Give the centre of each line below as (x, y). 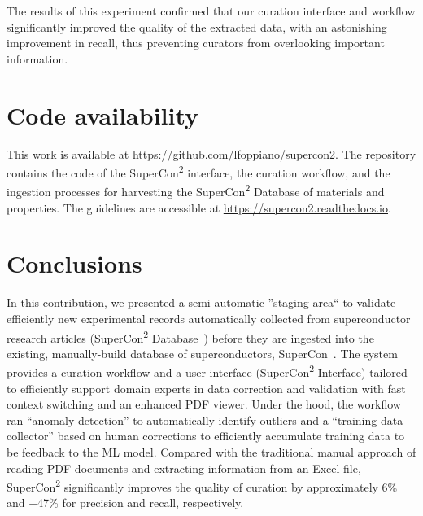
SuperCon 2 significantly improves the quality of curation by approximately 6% (202, 485)
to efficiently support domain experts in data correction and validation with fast (206, 388)
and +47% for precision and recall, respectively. (125, 503)
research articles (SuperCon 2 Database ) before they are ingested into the (190, 336)
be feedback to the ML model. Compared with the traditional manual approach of (211, 451)
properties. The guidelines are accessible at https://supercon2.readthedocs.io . (199, 207)
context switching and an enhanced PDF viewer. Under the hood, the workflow (204, 404)
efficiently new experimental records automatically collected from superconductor (209, 318)
